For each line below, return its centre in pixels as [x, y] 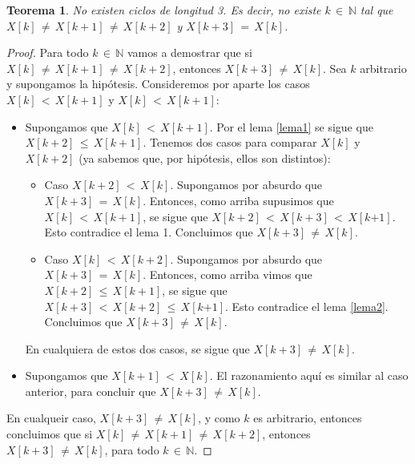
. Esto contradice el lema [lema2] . [307, 306]
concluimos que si [50, 434]
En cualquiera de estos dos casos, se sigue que [137, 348]
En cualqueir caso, [51, 418]
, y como [219, 418]
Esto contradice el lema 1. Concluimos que [149, 232]
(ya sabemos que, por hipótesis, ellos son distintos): [205, 157]
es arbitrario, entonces [308, 418]
